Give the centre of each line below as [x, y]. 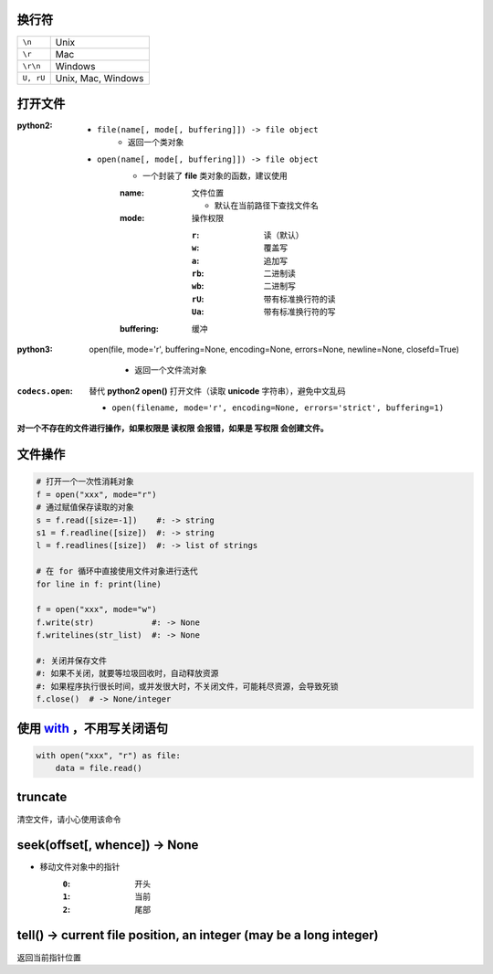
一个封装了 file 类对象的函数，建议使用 [215, 176]
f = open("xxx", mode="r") [96, 494]
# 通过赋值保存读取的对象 [85, 508]
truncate [42, 797]
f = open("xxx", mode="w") [96, 609]
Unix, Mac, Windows [100, 78]
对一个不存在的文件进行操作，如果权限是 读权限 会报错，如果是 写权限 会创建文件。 [173, 429]
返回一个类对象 [156, 143]
